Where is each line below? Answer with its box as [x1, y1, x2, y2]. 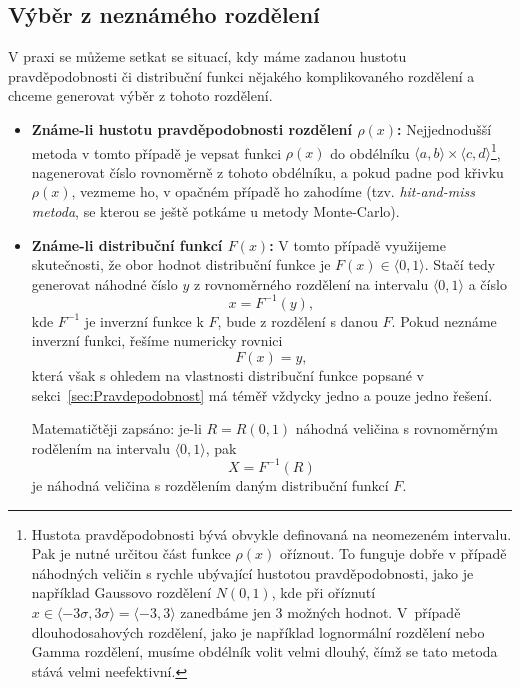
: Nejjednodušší [397, 118, 492, 139]
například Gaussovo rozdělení [31, 582, 212, 603]
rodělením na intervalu [31, 437, 170, 458]
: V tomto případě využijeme [269, 234, 446, 255]
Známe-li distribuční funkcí [31, 234, 223, 255]
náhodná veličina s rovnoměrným [295, 418, 498, 439]
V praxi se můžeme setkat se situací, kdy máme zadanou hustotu [8, 46, 407, 67]
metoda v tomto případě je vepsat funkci [31, 142, 282, 163]
